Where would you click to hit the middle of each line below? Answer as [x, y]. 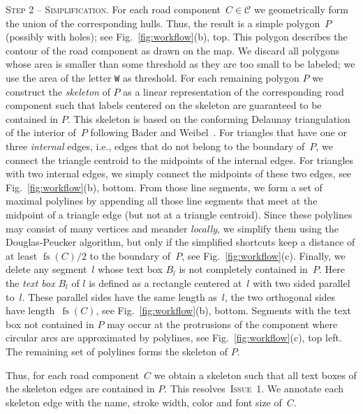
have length [30, 310]
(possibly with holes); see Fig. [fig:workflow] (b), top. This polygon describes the [177, 37]
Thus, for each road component [73, 375]
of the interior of [41, 132]
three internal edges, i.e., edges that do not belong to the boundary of [155, 146]
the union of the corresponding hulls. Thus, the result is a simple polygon [163, 23]
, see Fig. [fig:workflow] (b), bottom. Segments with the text [224, 310]
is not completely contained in [243, 269]
